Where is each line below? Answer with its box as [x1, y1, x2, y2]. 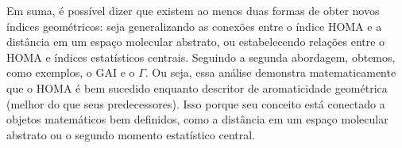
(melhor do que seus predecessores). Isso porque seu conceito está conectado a [6, 95, 385, 112]
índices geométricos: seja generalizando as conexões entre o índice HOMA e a [6, 17, 382, 34]
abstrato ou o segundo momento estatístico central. [6, 126, 256, 142]
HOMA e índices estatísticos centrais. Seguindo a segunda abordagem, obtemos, [6, 48, 396, 65]
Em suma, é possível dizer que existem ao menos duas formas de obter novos [6, 2, 380, 18]
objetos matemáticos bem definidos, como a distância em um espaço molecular [6, 111, 388, 127]
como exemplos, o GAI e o [6, 64, 135, 81]
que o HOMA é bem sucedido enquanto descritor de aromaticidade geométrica [6, 79, 388, 96]
